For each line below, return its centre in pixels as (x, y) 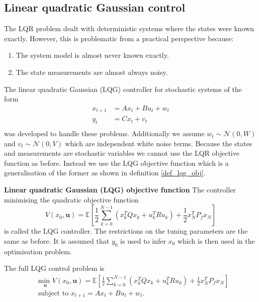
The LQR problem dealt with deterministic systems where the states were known (129, 28)
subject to (53, 293)
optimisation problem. (38, 251)
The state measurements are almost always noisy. (92, 72)
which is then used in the (216, 240)
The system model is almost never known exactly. (92, 55)
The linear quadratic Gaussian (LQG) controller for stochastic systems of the (123, 89)
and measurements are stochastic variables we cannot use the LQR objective (122, 153)
